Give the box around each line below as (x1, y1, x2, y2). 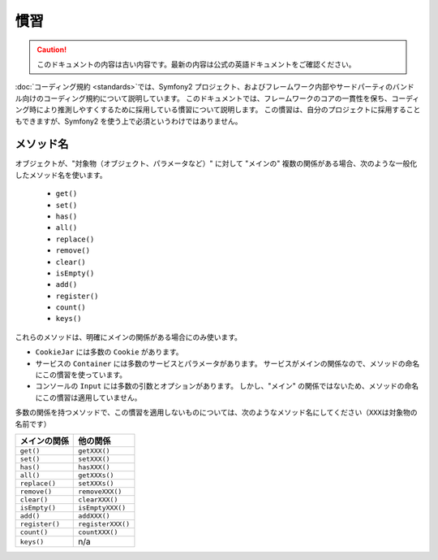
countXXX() (78, 528, 118, 536)
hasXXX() (78, 463, 110, 471)
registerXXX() (78, 520, 130, 528)
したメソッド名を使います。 (15, 170, 107, 180)
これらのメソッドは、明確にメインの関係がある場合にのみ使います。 (15, 332, 243, 341)
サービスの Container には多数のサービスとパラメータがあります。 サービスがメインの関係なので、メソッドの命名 (35, 358, 420, 368)
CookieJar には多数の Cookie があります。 (35, 347, 183, 357)
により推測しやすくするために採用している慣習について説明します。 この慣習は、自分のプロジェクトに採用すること (36, 105, 421, 115)
